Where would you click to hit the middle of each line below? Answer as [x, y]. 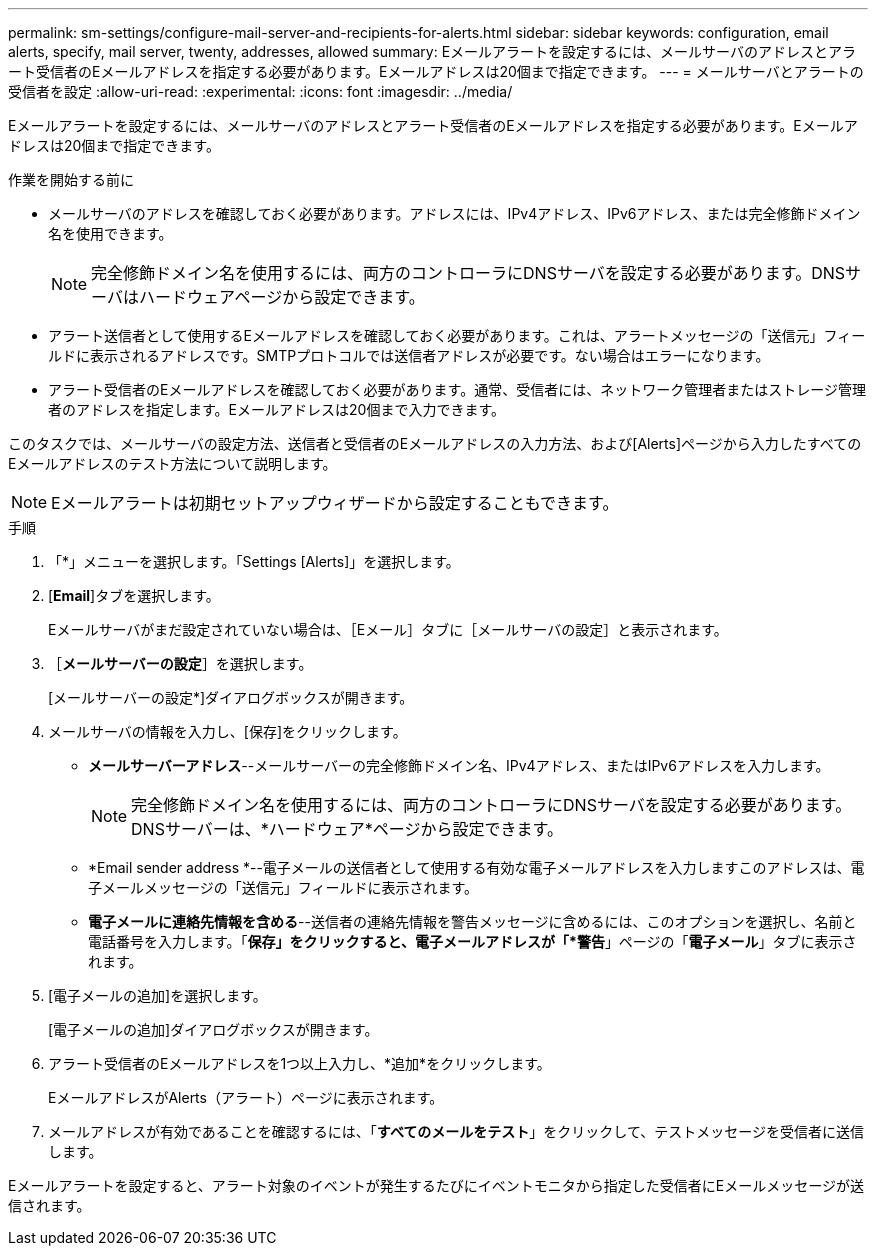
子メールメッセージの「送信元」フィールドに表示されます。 [283, 887]
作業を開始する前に [71, 179]
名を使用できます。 [110, 233]
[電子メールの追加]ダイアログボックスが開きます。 [213, 1029]
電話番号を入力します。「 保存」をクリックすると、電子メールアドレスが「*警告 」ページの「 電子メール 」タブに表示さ [472, 941]
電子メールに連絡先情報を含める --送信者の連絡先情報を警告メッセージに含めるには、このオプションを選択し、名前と [472, 921]
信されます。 [49, 1205]
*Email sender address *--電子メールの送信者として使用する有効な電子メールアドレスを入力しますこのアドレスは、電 [476, 867]
